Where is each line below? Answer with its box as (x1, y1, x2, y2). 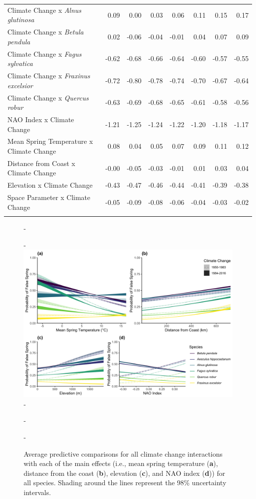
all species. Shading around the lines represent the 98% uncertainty (24, 477, 226, 488)
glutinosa (7, 14, 34, 25)
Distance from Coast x (7, 158, 75, 168)
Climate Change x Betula (7, 27, 84, 37)
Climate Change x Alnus (7, 4, 82, 15)
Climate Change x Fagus (7, 48, 82, 59)
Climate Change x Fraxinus (7, 70, 90, 81)
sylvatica (7, 58, 33, 68)
